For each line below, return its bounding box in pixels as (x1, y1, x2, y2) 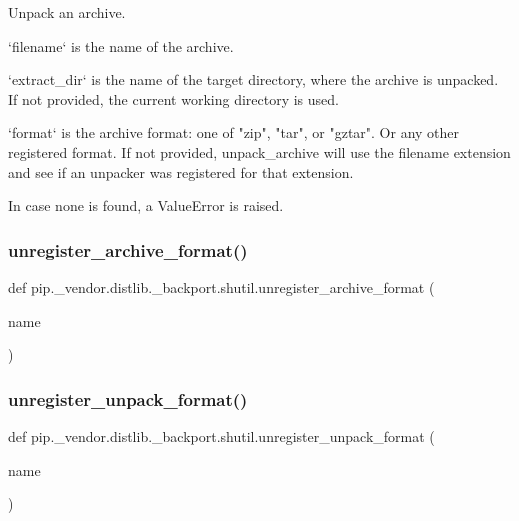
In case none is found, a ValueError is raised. (8, 195, 284, 216)
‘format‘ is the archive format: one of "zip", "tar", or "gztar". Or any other (8, 122, 460, 143)
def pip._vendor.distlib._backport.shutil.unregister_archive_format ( (8, 276, 435, 297)
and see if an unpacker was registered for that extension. (8, 161, 354, 182)
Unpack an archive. (8, 2, 126, 22)
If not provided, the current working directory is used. (8, 88, 339, 109)
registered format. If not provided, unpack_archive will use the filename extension (8, 141, 511, 162)
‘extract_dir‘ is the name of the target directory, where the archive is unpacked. (8, 69, 499, 90)
